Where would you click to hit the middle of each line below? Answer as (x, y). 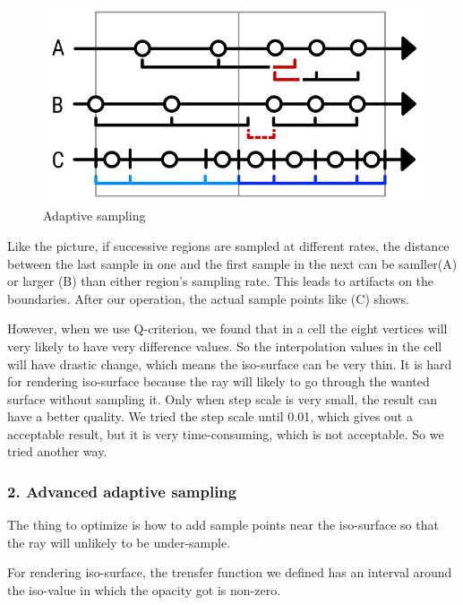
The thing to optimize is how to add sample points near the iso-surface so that (223, 525)
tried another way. (57, 451)
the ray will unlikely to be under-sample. (119, 542)
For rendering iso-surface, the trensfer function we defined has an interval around (230, 572)
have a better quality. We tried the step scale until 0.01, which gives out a (210, 416)
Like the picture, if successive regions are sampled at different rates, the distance (228, 245)
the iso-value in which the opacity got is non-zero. (144, 590)
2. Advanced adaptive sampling (122, 491)
